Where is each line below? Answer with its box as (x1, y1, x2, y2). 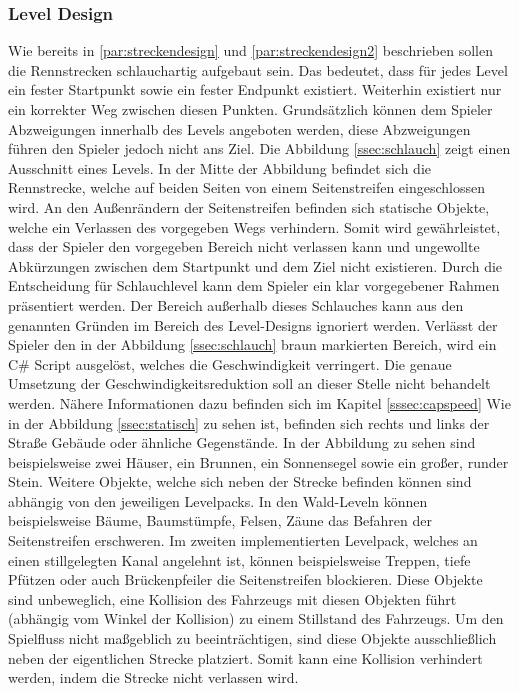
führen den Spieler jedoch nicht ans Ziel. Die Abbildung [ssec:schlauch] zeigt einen (8, 138, 511, 159)
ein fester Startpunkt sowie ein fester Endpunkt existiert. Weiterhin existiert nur (8, 79, 502, 100)
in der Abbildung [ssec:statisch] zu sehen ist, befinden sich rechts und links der (8, 412, 490, 433)
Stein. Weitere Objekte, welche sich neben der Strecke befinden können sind (8, 471, 472, 492)
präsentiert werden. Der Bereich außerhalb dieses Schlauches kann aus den (8, 294, 464, 315)
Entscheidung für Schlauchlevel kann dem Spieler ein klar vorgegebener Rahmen (8, 275, 500, 296)
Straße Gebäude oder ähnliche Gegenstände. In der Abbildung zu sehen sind (8, 432, 476, 453)
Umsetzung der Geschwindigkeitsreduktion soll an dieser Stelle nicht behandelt (8, 373, 491, 394)
